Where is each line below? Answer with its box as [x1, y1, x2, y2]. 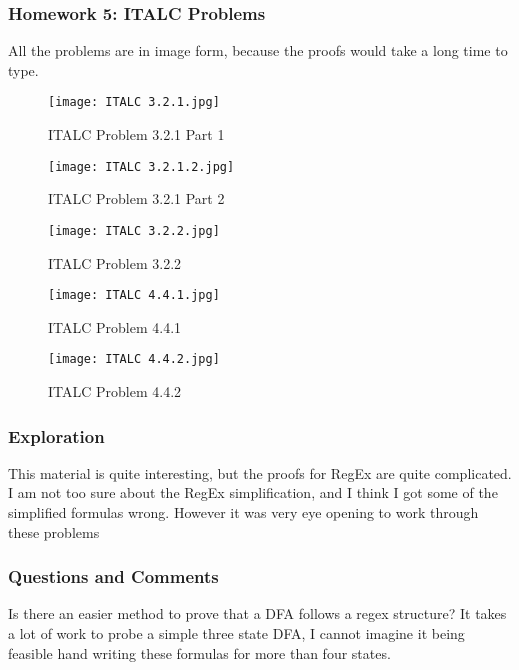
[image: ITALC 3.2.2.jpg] [48, 223, 220, 238]
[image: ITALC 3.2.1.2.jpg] [48, 159, 235, 174]
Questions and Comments [8, 564, 219, 589]
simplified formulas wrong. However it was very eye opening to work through [8, 502, 479, 523]
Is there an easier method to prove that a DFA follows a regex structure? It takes [8, 603, 507, 624]
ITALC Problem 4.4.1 [48, 316, 182, 337]
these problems [8, 521, 100, 542]
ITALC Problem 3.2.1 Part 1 [48, 124, 225, 145]
